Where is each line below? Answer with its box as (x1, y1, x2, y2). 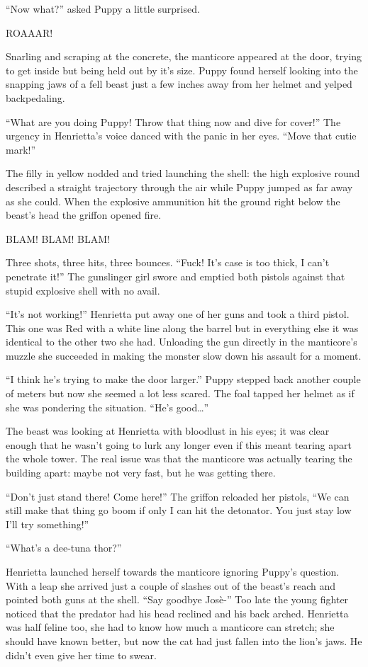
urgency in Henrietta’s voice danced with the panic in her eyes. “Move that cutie (6, 128, 357, 143)
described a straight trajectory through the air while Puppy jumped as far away (6, 179, 353, 194)
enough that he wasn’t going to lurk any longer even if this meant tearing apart (6, 437, 352, 452)
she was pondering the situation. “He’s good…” (6, 399, 209, 414)
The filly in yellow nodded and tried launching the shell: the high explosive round (6, 166, 360, 181)
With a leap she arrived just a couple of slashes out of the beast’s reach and (6, 578, 335, 593)
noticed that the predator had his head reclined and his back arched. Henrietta (6, 605, 349, 620)
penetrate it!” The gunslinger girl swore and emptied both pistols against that (6, 268, 345, 283)
